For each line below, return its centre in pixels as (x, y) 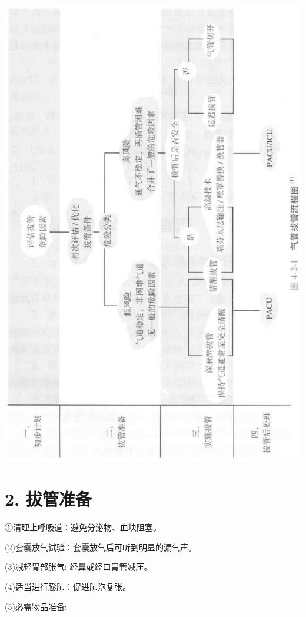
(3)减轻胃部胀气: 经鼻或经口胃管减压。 (79, 567)
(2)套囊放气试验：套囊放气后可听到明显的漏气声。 (101, 547)
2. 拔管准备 (48, 499)
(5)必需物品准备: (36, 606)
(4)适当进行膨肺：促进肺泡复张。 (68, 586)
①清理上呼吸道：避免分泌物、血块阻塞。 (83, 527)
